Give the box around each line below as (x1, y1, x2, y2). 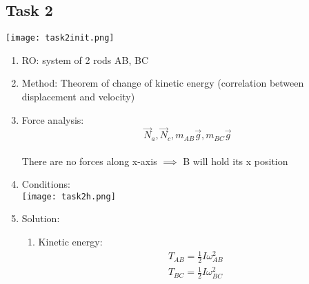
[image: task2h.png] (21, 191, 116, 201)
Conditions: (21, 177, 70, 191)
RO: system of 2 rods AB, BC (21, 52, 149, 67)
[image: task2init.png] (6, 33, 114, 43)
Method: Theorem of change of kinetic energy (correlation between (21, 76, 304, 90)
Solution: (21, 211, 60, 226)
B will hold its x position (183, 153, 288, 168)
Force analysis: (21, 112, 84, 127)
